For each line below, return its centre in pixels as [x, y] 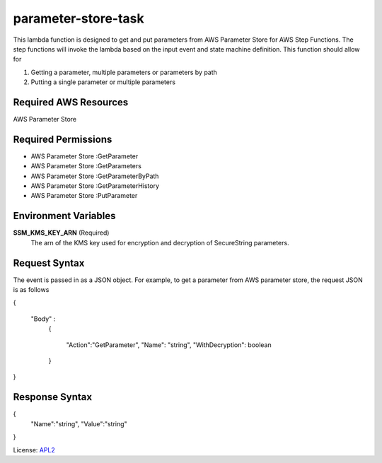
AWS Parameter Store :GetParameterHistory [95, 186]
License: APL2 [34, 450]
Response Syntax [52, 397]
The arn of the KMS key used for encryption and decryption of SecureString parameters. [160, 242]
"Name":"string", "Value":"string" [79, 423]
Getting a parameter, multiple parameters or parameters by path [124, 72]
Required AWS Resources [71, 102]
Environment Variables [64, 216]
